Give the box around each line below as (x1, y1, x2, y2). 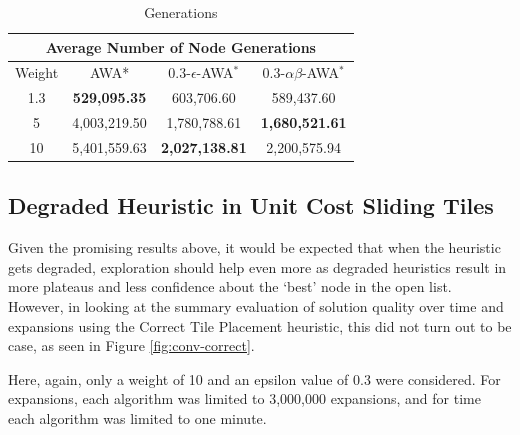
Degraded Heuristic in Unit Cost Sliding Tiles (8, 190, 494, 221)
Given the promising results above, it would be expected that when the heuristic (8, 237, 501, 258)
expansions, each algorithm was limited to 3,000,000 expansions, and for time (8, 388, 481, 409)
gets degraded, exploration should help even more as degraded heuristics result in (8, 256, 507, 277)
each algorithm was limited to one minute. (8, 408, 267, 429)
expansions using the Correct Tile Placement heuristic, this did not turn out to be (8, 315, 512, 336)
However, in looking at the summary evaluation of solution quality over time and (8, 296, 504, 317)
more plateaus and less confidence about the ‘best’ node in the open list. (8, 276, 452, 297)
